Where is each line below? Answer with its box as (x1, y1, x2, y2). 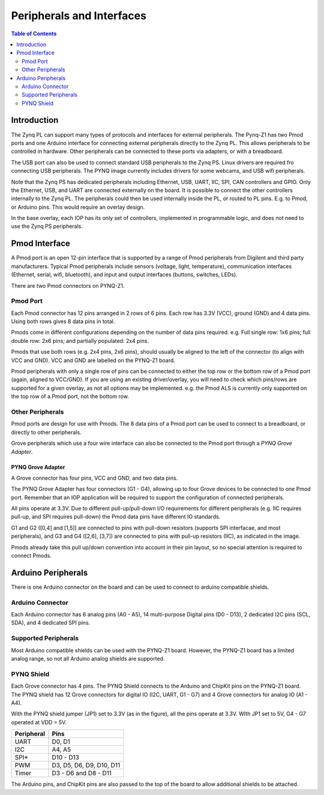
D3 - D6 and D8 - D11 (52, 769, 112, 778)
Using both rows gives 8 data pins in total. (11, 318, 115, 325)
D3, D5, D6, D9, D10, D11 (52, 761, 120, 770)
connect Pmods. (11, 552, 52, 559)
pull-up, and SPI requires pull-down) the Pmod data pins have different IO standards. (11, 513, 221, 520)
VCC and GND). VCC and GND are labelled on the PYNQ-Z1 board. (11, 357, 175, 364)
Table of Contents (11, 30, 57, 37)
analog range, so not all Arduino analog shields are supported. (11, 655, 165, 662)
